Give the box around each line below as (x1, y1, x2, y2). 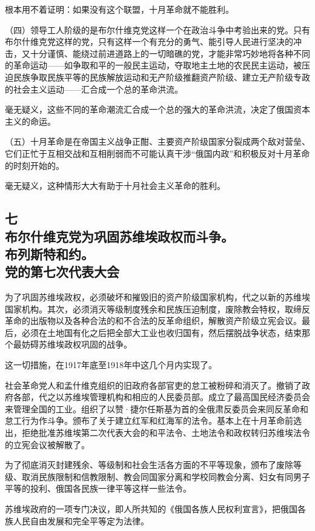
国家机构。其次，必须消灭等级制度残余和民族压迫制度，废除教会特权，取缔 (5, 302, 302, 315)
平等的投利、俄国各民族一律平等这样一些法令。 (5, 482, 191, 495)
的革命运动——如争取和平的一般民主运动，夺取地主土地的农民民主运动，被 (5, 59, 302, 71)
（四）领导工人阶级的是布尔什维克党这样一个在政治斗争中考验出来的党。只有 (5, 23, 310, 36)
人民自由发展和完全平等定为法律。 (13, 514, 149, 527)
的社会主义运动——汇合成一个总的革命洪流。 (5, 82, 183, 95)
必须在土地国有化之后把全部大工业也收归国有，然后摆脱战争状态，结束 (21, 326, 302, 338)
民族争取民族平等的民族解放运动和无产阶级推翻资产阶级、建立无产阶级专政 (13, 70, 310, 83)
